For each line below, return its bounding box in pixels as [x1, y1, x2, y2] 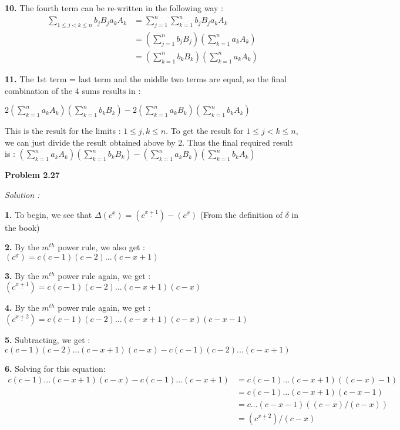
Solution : [5, 188, 40, 200]
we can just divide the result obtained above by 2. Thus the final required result [5, 136, 293, 148]
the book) [5, 221, 40, 233]
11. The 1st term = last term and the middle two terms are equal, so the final [5, 72, 287, 85]
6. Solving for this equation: [5, 362, 106, 374]
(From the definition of [200, 208, 283, 220]
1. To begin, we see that [5, 208, 92, 220]
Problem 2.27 [5, 169, 60, 181]
